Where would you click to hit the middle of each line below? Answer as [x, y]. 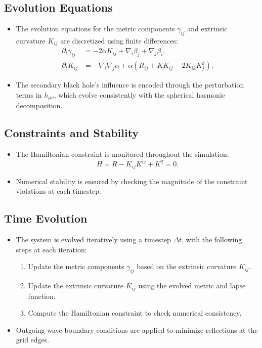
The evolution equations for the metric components [95, 29]
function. [42, 296]
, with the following [212, 240]
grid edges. [33, 340]
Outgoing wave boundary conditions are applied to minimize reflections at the [137, 330]
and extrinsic [207, 29]
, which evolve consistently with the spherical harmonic [139, 94]
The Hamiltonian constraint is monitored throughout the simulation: [122, 154]
